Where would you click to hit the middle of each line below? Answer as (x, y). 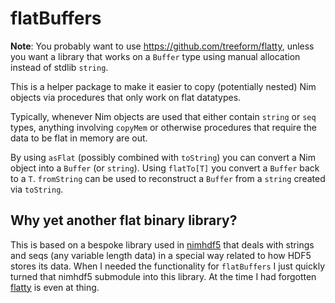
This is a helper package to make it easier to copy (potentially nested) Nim (163, 86)
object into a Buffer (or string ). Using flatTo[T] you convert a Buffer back (165, 168)
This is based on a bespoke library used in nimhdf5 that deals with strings (162, 244)
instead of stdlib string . (59, 67)
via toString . (37, 189)
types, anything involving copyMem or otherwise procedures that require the (164, 127)
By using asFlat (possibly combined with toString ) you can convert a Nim (163, 157)
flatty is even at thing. (55, 287)
